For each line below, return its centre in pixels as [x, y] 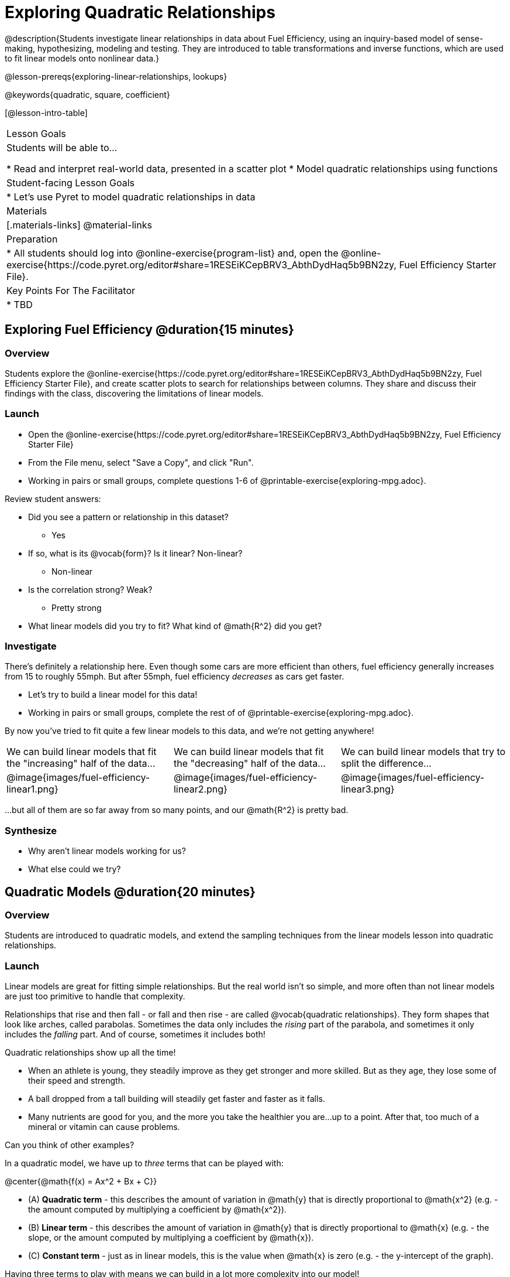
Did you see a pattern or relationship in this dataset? [128, 517]
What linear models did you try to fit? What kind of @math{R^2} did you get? [175, 626]
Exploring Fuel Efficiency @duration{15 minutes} [149, 330]
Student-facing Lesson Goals [71, 182]
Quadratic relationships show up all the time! [90, 1053]
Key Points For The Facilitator [71, 290]
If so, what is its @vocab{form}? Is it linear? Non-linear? [135, 553]
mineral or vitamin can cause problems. [104, 1127]
